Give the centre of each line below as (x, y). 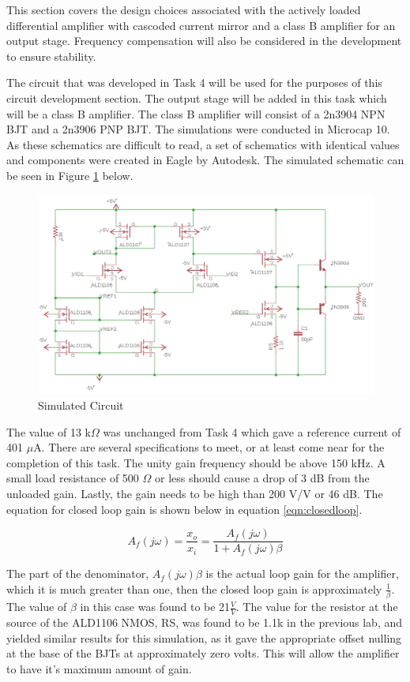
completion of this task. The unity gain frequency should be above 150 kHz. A (196, 462)
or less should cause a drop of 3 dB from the (262, 478)
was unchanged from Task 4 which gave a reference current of (252, 431)
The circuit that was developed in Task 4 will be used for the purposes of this (194, 82)
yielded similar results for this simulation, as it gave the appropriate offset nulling (204, 637)
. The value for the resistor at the (317, 607)
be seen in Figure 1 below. (70, 175)
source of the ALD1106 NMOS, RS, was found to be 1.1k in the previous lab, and (205, 622)
